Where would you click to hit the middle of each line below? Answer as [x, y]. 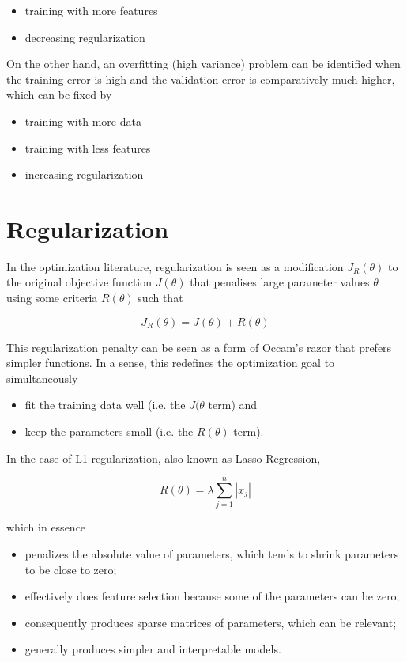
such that [160, 298]
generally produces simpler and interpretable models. [153, 649]
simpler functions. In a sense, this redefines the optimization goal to [171, 363]
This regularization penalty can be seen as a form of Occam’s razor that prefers [199, 347]
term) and [233, 405]
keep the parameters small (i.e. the [109, 431]
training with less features [88, 148]
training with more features [91, 10]
